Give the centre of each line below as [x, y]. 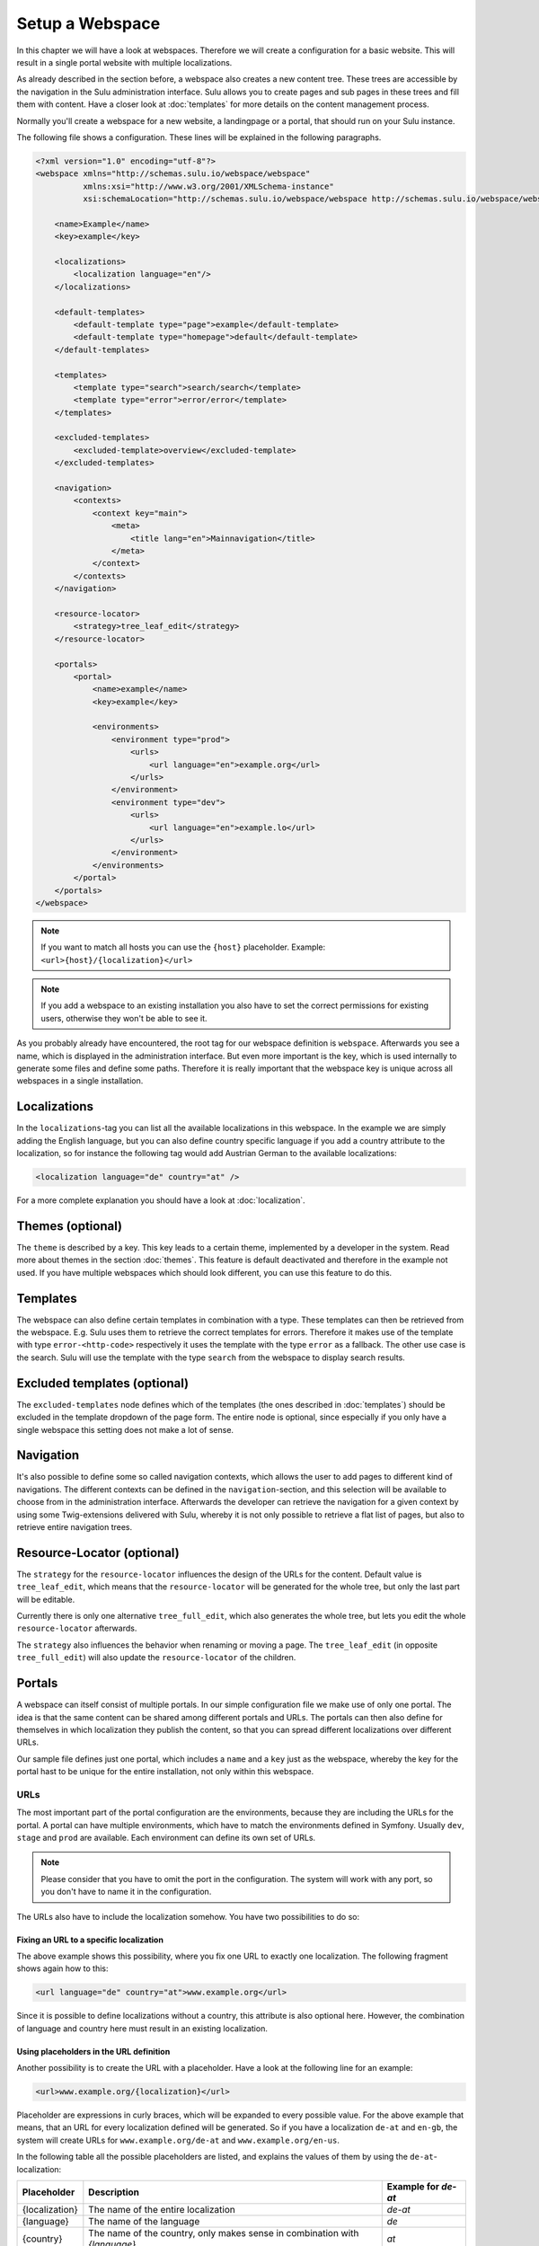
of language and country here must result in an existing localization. [142, 2028]
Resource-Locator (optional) [98, 1553]
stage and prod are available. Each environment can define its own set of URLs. [166, 1838]
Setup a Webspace [88, 23]
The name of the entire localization [162, 2210]
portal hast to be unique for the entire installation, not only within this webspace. [165, 1772]
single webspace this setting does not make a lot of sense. [125, 1429]
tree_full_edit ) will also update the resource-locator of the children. [156, 1658]
